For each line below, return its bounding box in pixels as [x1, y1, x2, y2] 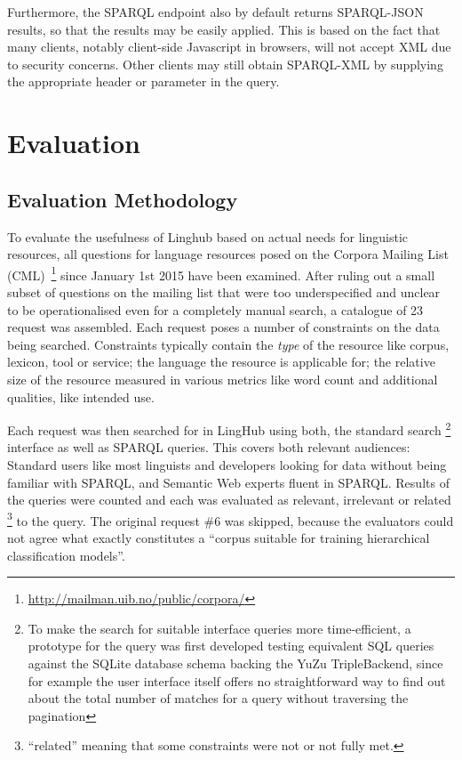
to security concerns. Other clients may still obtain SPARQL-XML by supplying [7, 54, 443, 73]
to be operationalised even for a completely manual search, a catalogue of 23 [7, 300, 424, 319]
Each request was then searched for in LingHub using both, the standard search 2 [7, 418, 451, 439]
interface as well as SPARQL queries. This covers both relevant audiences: [7, 438, 410, 457]
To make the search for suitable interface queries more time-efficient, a [28, 619, 411, 637]
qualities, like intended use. [7, 387, 155, 406]
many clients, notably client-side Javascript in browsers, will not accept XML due [7, 37, 451, 56]
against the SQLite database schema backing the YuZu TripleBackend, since [28, 653, 443, 672]
